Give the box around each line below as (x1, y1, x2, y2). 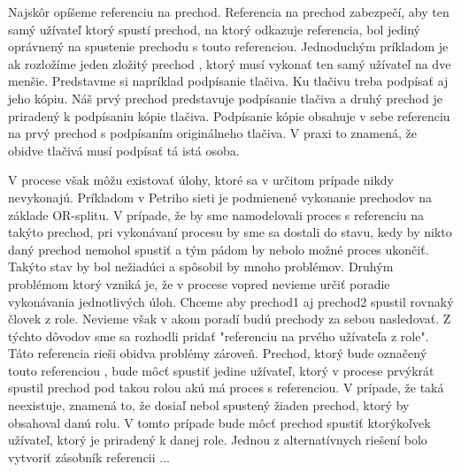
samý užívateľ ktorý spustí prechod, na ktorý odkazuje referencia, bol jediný (8, 19, 420, 38)
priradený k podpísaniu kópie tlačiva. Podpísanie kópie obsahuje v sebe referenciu (8, 106, 450, 125)
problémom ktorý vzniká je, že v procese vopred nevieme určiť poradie (8, 274, 390, 293)
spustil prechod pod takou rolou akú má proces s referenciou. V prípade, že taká (8, 378, 444, 397)
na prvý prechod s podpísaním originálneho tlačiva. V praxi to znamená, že (8, 124, 417, 142)
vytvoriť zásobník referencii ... (8, 447, 170, 466)
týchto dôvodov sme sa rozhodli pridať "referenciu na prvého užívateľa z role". (8, 326, 429, 345)
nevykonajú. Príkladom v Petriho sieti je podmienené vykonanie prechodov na (8, 187, 432, 206)
